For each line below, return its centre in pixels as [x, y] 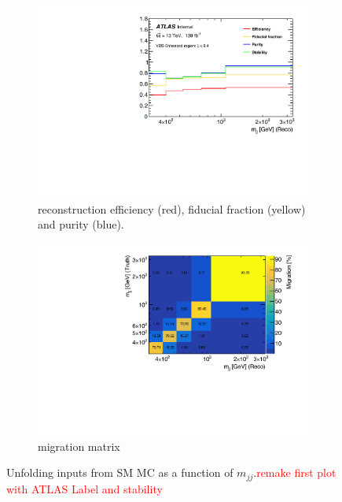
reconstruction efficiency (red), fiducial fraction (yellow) [172, 208]
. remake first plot [295, 472]
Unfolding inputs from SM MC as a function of [120, 472]
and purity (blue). [81, 224]
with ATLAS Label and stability [85, 488]
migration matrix [79, 446]
